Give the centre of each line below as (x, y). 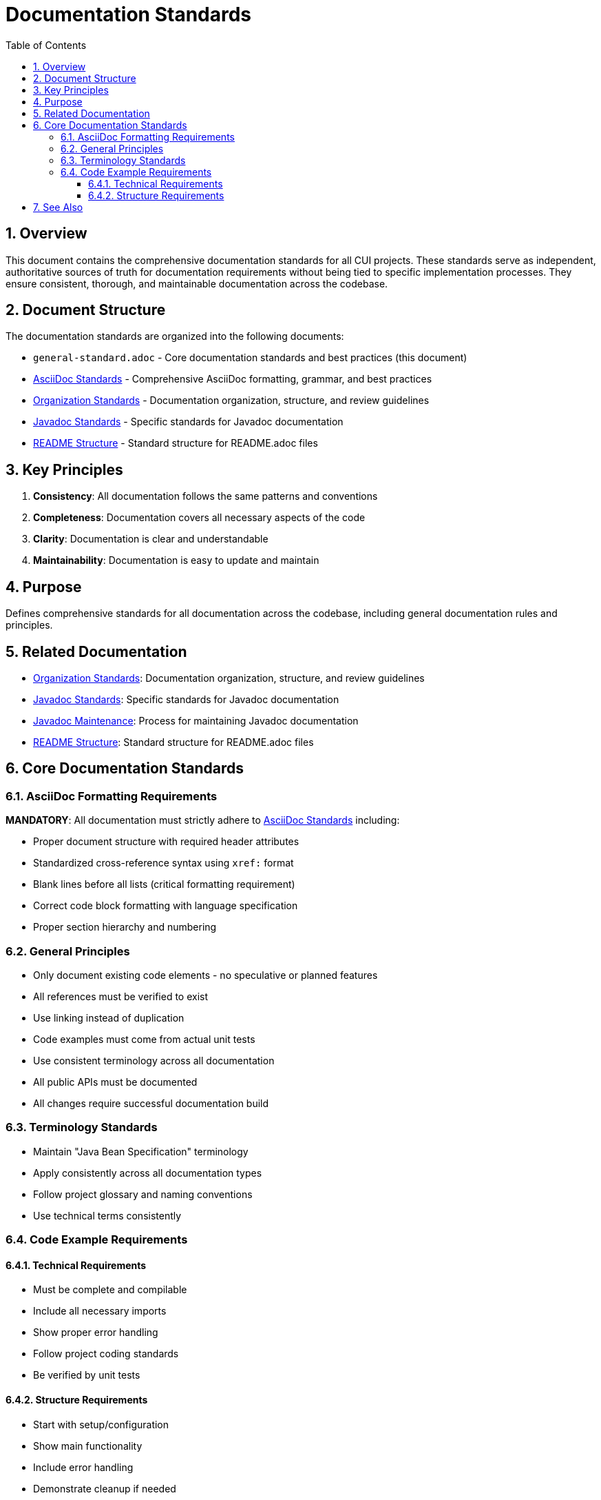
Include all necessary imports (100, 1311)
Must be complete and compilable (110, 1290)
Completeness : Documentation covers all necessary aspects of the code (199, 518)
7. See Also (58, 207)
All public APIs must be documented (115, 1082)
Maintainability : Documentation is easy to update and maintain (176, 560)
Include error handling (83, 1467)
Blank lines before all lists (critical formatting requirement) (164, 884)
